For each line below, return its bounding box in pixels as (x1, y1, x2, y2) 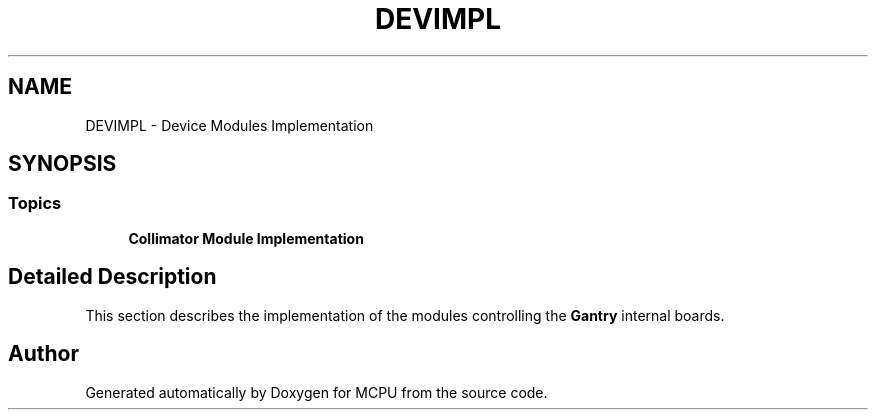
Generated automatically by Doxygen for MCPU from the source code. (85, 383, 548, 401)
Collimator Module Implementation (128, 229, 364, 247)
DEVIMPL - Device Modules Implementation (85, 116, 374, 134)
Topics (8, 193, 62, 214)
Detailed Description (8, 264, 217, 290)
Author (8, 341, 79, 367)
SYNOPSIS (8, 151, 117, 177)
